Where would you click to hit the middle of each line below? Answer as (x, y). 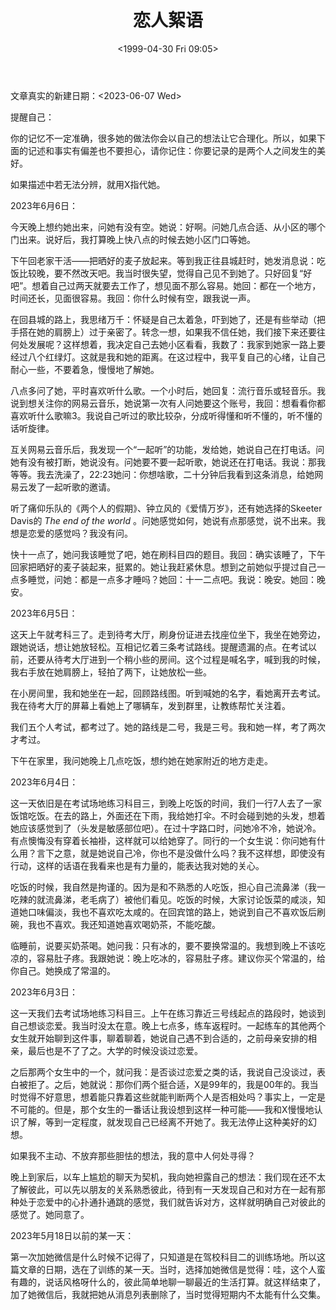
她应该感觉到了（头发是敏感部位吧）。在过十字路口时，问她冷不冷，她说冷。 (166, 828)
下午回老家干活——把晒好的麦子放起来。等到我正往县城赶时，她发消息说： (163, 260)
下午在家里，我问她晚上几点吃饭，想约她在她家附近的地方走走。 (141, 760)
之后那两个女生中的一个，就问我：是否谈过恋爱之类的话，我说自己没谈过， (163, 1072)
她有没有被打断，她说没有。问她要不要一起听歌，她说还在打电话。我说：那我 (168, 462)
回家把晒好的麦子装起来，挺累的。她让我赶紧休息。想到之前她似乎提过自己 (163, 567)
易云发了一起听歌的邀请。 (63, 487)
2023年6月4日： (44, 782)
